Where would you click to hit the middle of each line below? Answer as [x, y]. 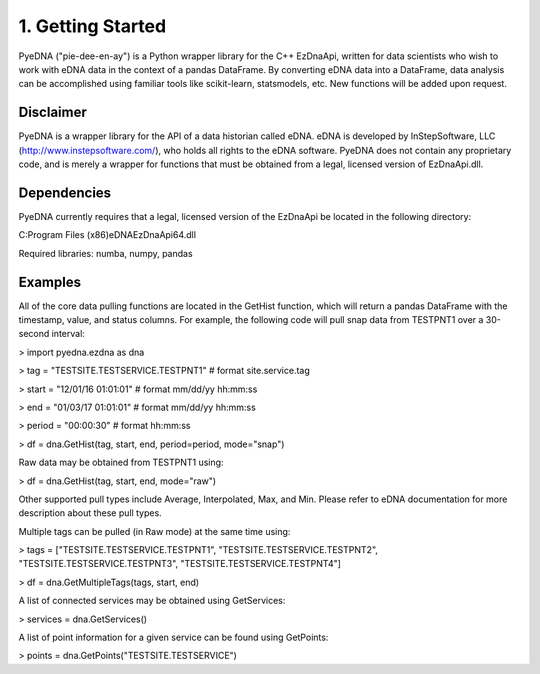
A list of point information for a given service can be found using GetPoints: [173, 637]
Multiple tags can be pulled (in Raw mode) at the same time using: [154, 531]
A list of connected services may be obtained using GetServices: [152, 601]
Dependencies [65, 192]
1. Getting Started [92, 26]
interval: [68, 334]
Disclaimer [52, 112]
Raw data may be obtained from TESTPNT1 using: [121, 462]
